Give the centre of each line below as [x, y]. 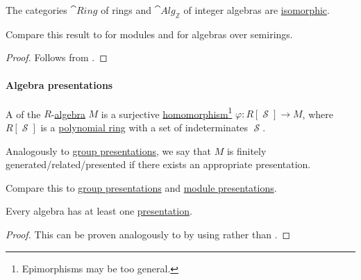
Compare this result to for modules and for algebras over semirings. [149, 34]
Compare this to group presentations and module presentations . [141, 187]
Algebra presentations [59, 84]
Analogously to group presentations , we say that [108, 150]
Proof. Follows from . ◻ [57, 57]
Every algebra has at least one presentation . [99, 211]
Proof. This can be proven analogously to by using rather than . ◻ [148, 234]
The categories [36, 10]
